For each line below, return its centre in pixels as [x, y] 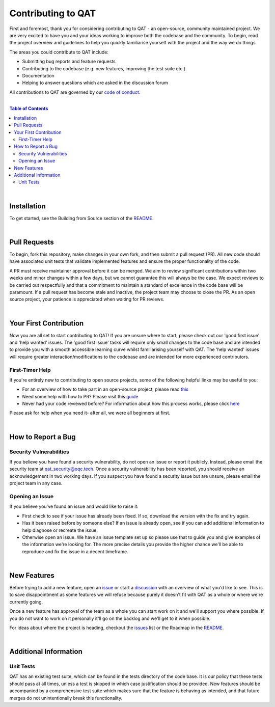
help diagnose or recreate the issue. [60, 530]
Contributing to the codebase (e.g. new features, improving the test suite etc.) [104, 68]
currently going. [26, 602]
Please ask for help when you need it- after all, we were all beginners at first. [90, 413]
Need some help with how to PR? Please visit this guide [80, 396]
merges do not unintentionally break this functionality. [66, 698]
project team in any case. [36, 483]
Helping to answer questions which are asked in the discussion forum [95, 83]
